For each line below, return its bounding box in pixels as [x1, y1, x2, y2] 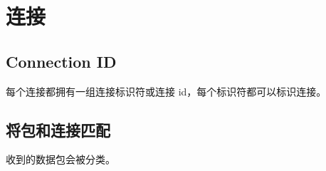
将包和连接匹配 [6, 118, 110, 140]
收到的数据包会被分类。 [6, 152, 115, 167]
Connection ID [6, 50, 117, 72]
